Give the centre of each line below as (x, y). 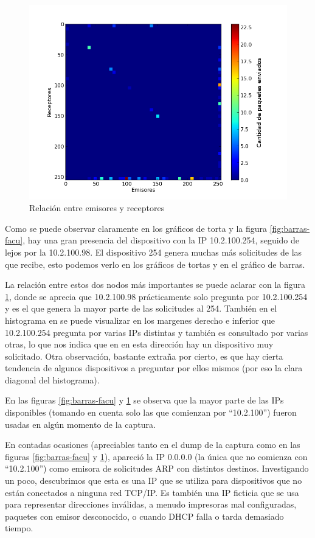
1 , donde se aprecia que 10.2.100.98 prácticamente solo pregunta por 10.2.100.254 (156, 296)
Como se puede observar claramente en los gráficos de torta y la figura (136, 228)
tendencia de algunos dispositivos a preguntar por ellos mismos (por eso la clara (154, 368)
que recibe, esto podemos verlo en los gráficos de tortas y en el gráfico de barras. (155, 264)
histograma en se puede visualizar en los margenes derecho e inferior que (140, 320)
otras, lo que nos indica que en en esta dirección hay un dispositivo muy (139, 344)
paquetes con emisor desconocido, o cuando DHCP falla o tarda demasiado (144, 516)
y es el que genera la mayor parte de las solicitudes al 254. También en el (141, 308)
